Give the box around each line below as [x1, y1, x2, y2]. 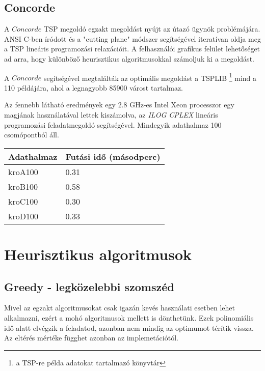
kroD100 [8, 210, 38, 222]
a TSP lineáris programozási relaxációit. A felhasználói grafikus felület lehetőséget [4, 43, 260, 54]
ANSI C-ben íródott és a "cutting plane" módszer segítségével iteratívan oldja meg [4, 33, 261, 44]
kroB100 [8, 180, 38, 192]
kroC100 [8, 195, 38, 207]
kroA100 [8, 165, 38, 178]
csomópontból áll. [4, 129, 59, 140]
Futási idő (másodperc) [65, 150, 161, 162]
